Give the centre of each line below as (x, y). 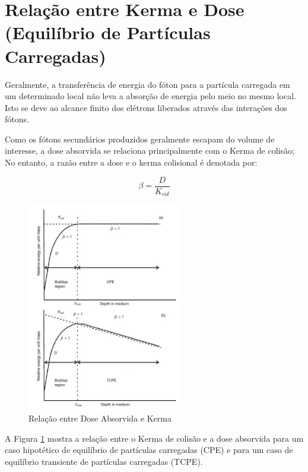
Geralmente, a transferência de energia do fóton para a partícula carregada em (147, 84)
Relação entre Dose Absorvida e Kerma (100, 418)
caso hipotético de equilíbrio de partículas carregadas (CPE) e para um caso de (149, 450)
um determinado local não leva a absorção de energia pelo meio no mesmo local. (150, 96)
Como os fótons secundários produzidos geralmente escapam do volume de (140, 139)
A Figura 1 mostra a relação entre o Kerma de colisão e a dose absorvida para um (154, 438)
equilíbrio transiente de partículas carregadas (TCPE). (104, 462)
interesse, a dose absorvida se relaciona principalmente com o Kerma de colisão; (150, 151)
